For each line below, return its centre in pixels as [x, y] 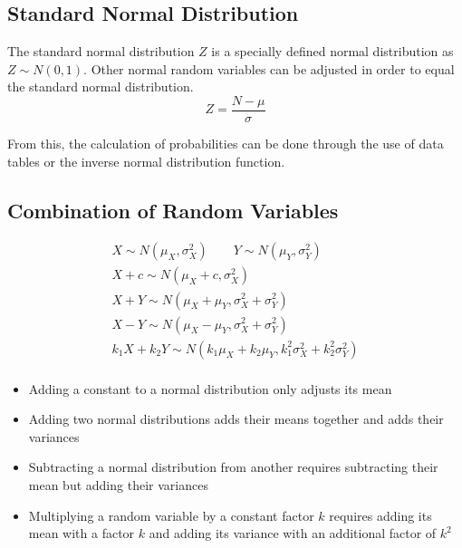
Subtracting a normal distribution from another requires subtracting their [233, 467]
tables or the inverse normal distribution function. [146, 161]
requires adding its [380, 515]
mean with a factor [82, 533]
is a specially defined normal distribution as [332, 51]
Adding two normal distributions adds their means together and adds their [236, 419]
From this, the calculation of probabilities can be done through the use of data [226, 144]
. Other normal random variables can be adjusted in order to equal [269, 68]
